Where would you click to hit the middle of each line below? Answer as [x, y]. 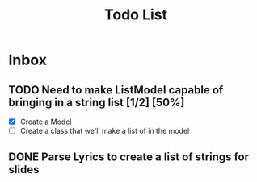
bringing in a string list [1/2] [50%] [97, 102]
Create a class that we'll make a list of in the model [105, 131]
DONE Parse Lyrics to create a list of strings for [128, 157]
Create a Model [46, 122]
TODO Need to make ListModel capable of [116, 90]
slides [24, 170]
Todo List [136, 15]
